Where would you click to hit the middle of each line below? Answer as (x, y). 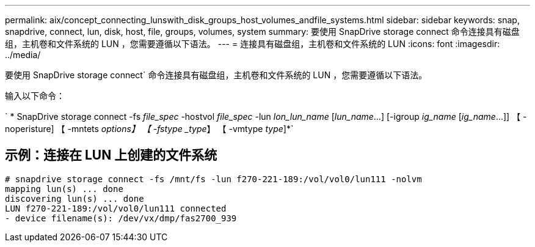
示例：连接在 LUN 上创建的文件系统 (111, 155)
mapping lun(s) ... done (64, 189)
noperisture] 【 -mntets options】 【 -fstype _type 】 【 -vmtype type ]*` (149, 129)
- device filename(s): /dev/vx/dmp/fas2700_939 (121, 218)
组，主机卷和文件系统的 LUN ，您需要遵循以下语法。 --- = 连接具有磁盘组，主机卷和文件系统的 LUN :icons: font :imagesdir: (253, 44)
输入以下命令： (35, 96)
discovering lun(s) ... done (75, 198)
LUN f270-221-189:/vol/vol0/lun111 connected (116, 208)
